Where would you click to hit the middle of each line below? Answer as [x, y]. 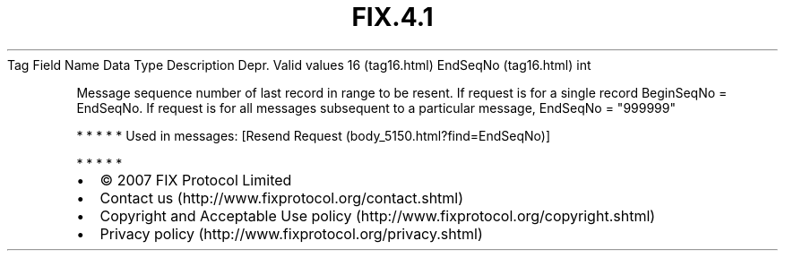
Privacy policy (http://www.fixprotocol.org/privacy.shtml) [291, 233]
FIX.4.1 [392, 17]
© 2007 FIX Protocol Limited [196, 180]
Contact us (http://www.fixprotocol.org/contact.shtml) [282, 198]
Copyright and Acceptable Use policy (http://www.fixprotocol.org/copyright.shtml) [378, 215]
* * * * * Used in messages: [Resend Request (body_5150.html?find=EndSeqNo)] [314, 135]
